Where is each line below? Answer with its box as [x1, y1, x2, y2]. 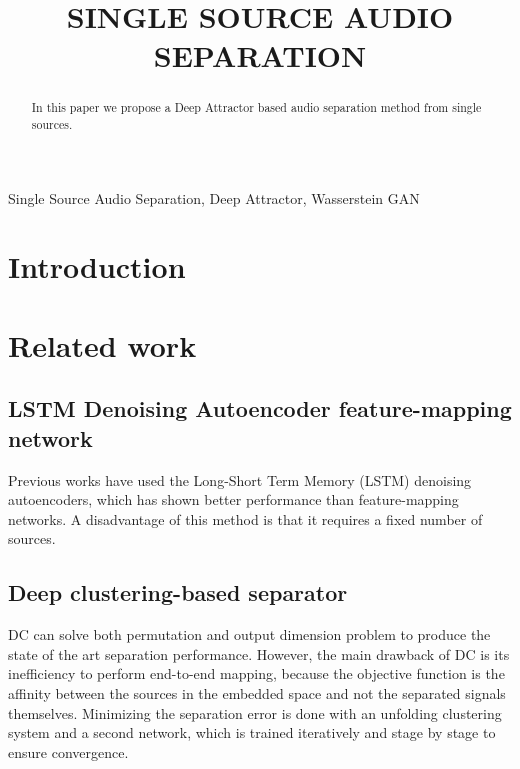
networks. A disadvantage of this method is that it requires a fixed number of [8, 508, 483, 529]
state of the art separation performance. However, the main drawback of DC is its [8, 643, 510, 664]
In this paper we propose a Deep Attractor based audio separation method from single [31, 99, 482, 116]
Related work [8, 324, 197, 365]
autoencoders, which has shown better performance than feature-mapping [8, 489, 459, 510]
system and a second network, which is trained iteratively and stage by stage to [8, 722, 496, 743]
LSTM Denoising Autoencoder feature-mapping [8, 393, 512, 424]
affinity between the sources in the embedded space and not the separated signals [8, 682, 506, 703]
